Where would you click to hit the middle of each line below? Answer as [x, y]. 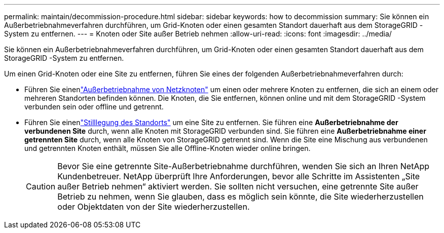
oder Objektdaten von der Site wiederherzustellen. [154, 207]
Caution [41, 186]
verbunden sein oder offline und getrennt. [94, 107]
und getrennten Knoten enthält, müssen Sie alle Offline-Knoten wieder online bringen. [168, 148]
